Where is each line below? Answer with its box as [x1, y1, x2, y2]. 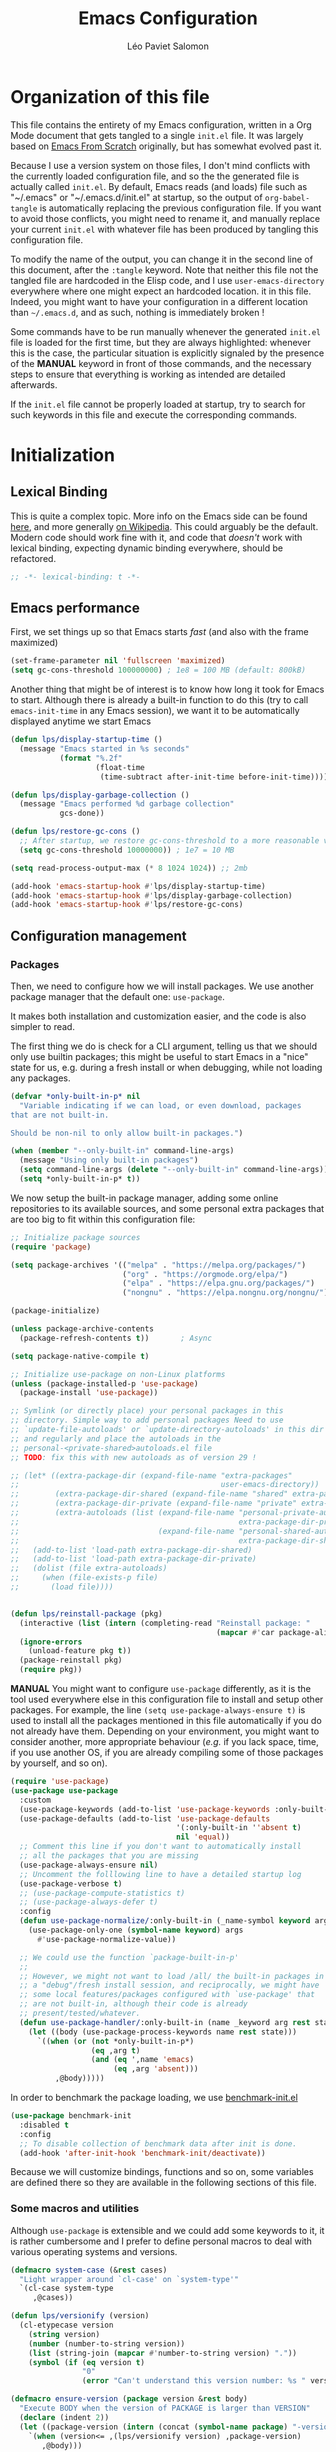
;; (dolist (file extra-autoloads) [10, 1563, 168, 1574]
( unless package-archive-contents [10, 1324, 155, 1334]
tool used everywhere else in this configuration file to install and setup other [10, 1693, 324, 1706]
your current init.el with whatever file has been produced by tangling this [10, 223, 319, 235]
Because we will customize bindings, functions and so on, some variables [10, 2166, 314, 2178]
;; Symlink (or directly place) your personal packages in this [10, 1406, 284, 1416]
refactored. [10, 552, 57, 564]
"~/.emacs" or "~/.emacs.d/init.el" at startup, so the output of [10, 191, 263, 203]
